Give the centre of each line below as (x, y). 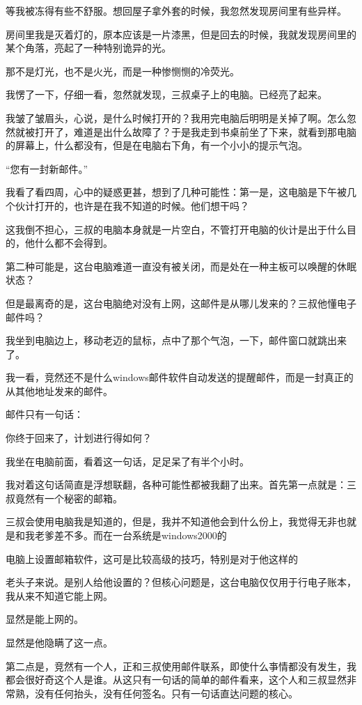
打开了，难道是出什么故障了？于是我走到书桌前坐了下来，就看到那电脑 (195, 131)
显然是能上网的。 (45, 619)
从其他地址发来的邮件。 (59, 390)
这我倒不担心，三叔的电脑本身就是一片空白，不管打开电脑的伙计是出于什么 (176, 229)
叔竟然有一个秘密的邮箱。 (64, 498)
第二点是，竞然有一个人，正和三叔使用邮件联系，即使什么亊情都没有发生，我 (181, 666)
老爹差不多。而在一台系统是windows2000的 (131, 535)
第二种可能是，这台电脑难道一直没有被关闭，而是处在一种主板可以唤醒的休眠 (181, 266)
